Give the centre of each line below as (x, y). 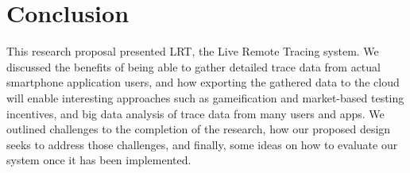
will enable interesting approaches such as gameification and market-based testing (205, 97)
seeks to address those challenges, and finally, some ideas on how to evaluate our (202, 144)
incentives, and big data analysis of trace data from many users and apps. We (195, 113)
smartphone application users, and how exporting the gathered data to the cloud (203, 82)
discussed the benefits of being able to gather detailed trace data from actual (193, 66)
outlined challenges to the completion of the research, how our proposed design (199, 129)
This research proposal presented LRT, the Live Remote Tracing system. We (193, 51)
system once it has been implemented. (99, 160)
